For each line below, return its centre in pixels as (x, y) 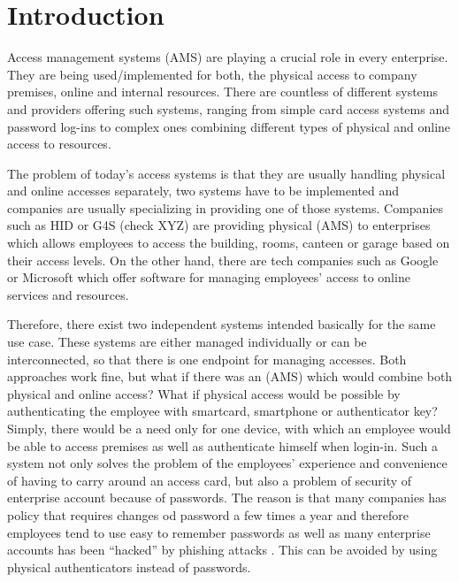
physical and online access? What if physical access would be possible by (204, 393)
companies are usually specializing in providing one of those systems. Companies (226, 207)
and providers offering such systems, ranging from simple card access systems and (228, 108)
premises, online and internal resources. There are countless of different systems (223, 92)
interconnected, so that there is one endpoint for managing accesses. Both (207, 359)
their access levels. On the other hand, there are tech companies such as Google (223, 260)
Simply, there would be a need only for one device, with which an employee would (229, 428)
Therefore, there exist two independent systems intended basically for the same (222, 324)
